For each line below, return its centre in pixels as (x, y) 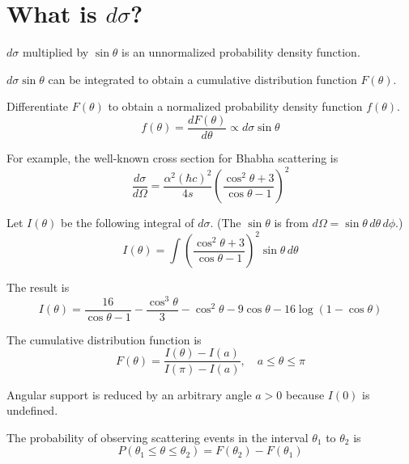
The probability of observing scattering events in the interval (158, 437)
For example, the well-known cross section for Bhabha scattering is (173, 157)
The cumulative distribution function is (104, 339)
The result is (38, 287)
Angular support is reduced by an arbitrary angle (129, 394)
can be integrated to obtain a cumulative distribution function (202, 79)
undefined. (32, 410)
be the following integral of (127, 223)
